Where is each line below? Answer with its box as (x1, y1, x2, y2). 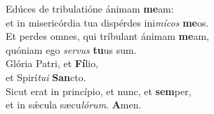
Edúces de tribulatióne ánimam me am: (6, 1, 174, 15)
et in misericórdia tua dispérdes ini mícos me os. (6, 15, 209, 29)
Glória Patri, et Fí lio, (6, 56, 99, 71)
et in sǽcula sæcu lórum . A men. (6, 97, 142, 112)
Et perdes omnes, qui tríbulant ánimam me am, (6, 29, 209, 43)
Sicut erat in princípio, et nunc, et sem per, (6, 83, 192, 98)
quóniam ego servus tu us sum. (6, 42, 137, 57)
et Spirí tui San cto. (6, 69, 86, 84)
